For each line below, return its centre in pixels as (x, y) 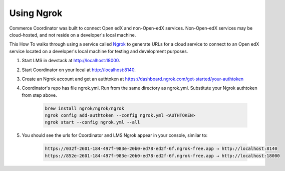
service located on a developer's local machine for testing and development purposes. (99, 51)
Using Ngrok (36, 13)
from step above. (39, 95)
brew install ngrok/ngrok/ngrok (85, 108)
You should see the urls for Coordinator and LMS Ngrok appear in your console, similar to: (115, 135)
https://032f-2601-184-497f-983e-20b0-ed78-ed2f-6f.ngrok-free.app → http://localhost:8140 (161, 149)
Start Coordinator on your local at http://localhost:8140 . (79, 70)
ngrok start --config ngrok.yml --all (92, 122)
